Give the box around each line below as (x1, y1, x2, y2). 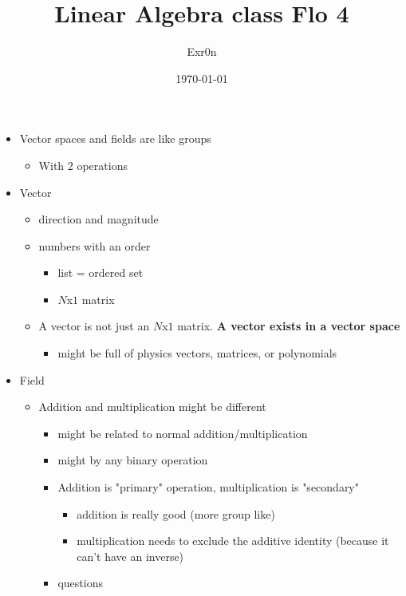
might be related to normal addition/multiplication (57, 424, 308, 441)
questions (57, 574, 103, 591)
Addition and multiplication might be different (38, 398, 266, 415)
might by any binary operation (57, 452, 208, 468)
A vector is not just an (38, 318, 150, 334)
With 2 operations (38, 156, 128, 173)
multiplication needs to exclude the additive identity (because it (77, 532, 389, 549)
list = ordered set (57, 264, 144, 281)
